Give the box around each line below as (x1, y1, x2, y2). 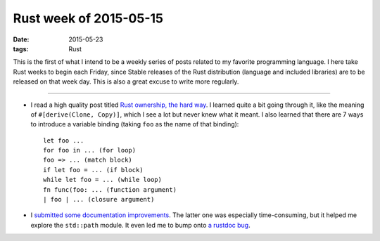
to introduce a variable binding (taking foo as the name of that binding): (30, 120, 239, 129)
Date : (13, 35, 30, 44)
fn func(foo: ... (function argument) (43, 185, 177, 193)
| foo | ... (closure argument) (43, 195, 155, 204)
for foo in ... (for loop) (43, 146, 137, 155)
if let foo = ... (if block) (43, 166, 144, 174)
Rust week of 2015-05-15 (13, 11, 163, 26)
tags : (13, 44, 29, 53)
